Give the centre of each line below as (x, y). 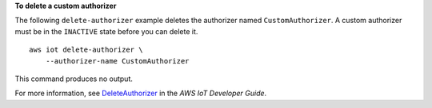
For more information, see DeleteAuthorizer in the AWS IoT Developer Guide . (141, 93)
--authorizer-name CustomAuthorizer (117, 61)
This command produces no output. (74, 79)
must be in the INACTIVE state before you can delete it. (106, 31)
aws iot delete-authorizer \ (86, 50)
